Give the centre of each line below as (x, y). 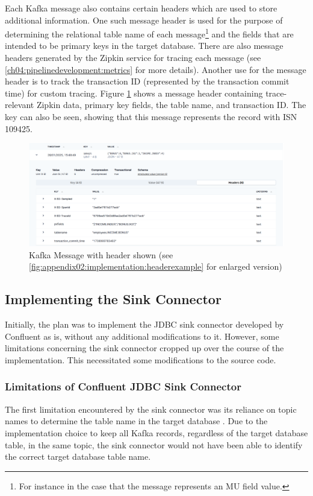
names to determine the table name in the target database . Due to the (136, 421)
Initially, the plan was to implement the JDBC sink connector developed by (144, 324)
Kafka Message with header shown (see (101, 254)
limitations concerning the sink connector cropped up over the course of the (144, 348)
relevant (20, 105)
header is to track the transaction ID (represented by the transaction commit (147, 81)
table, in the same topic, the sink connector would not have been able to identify (154, 444)
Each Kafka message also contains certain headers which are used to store (141, 8)
